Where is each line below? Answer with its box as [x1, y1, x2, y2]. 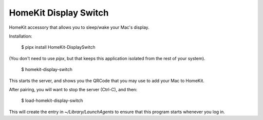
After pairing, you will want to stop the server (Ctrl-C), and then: [9, 86, 137, 92]
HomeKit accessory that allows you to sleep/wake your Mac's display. [9, 24, 150, 30]
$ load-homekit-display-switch [21, 98, 83, 103]
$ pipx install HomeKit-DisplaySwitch [21, 44, 95, 50]
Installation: [9, 33, 33, 39]
